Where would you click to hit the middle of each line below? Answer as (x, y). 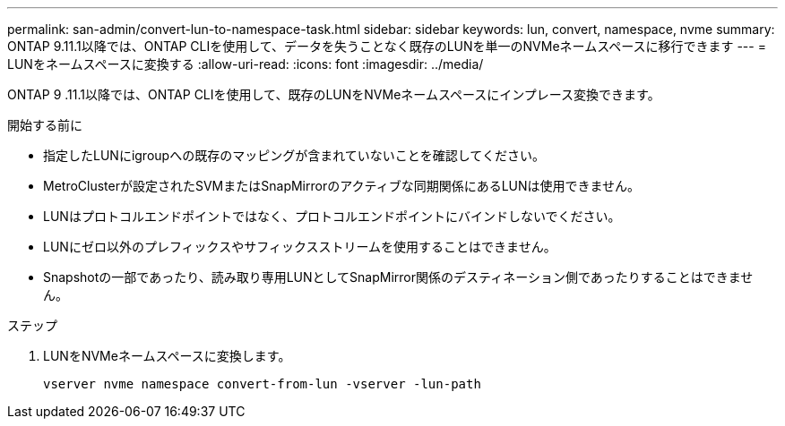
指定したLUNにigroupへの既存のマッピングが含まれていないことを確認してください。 (294, 155)
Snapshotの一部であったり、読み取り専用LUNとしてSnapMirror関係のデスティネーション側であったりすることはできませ (398, 277)
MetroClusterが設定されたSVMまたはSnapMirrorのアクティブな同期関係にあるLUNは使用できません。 (342, 186)
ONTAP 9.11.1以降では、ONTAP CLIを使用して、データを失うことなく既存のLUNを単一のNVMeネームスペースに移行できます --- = (387, 46)
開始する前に (45, 125)
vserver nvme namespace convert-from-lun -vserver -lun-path (262, 384)
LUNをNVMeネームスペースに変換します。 (167, 356)
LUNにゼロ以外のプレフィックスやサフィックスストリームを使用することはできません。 (300, 247)
